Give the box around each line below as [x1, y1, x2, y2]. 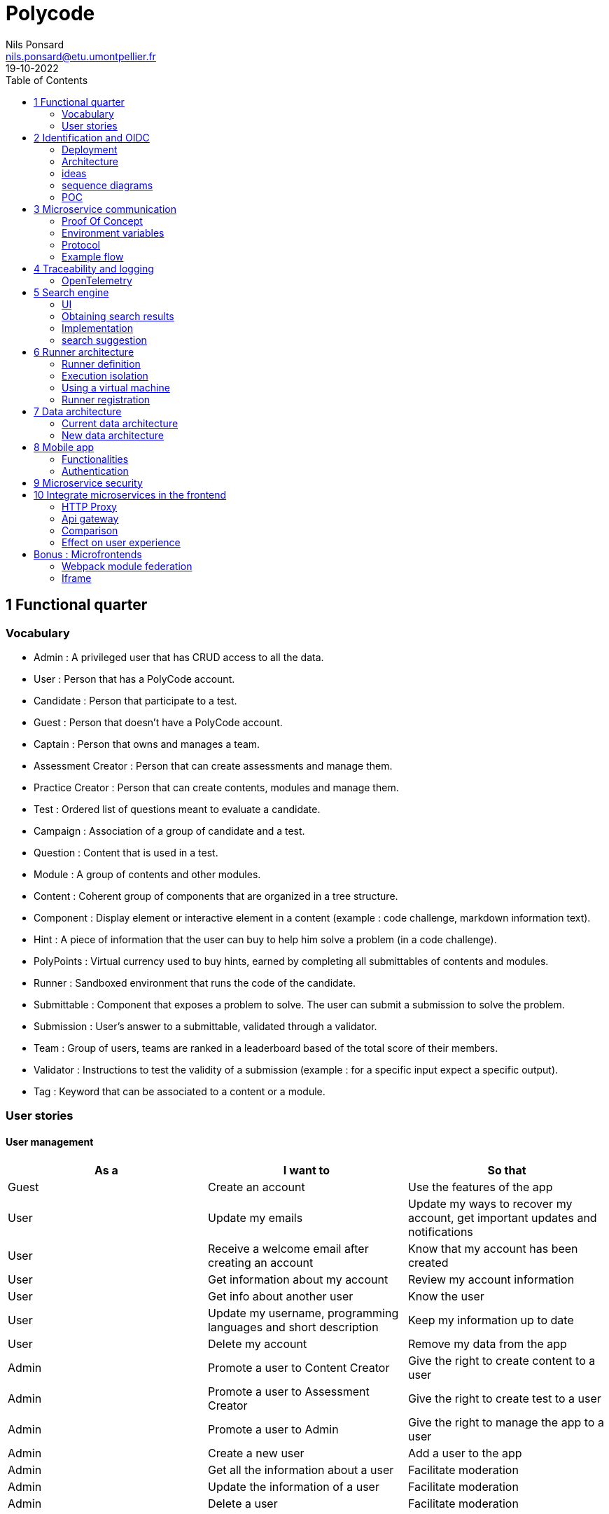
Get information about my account [207, 1272, 388, 1286]
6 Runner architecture [34, 345, 134, 358]
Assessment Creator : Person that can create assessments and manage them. [34, 759, 393, 772]
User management [6, 1135, 94, 1148]
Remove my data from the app [407, 1336, 567, 1351]
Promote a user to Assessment [207, 1384, 370, 1398]
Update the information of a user [207, 1479, 379, 1494]
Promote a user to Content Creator [207, 1360, 390, 1375]
